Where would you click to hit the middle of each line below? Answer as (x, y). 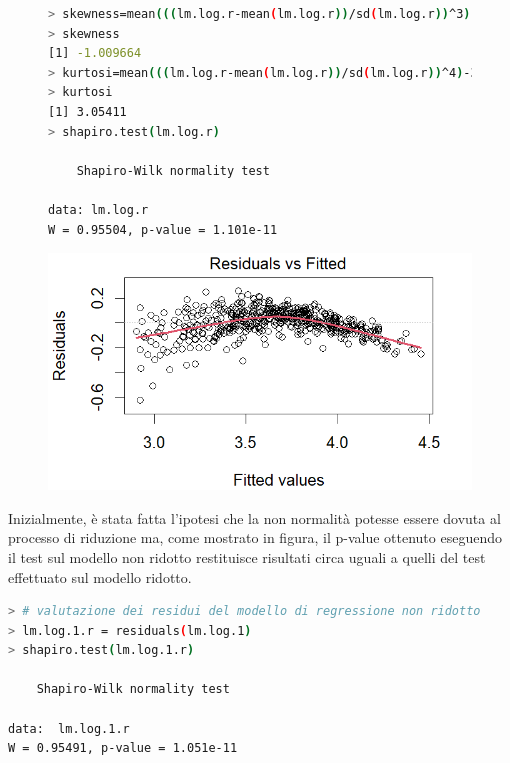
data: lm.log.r (98, 209)
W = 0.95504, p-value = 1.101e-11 (163, 229)
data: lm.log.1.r (69, 728)
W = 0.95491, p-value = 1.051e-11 (123, 748)
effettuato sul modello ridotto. (100, 576)
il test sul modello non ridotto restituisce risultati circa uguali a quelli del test (247, 556)
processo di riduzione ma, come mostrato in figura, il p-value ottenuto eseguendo (255, 537)
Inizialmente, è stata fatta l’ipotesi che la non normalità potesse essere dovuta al (254, 517)
